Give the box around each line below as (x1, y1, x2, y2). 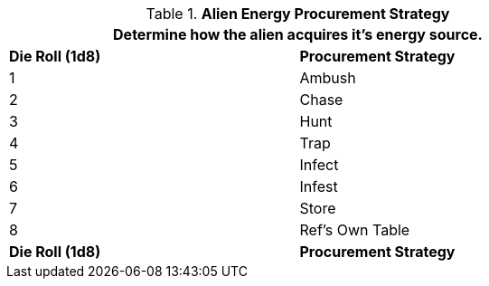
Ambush (299, 69, 356, 87)
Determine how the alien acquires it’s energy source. (113, 25, 483, 43)
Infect (299, 156, 339, 174)
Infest (299, 177, 338, 195)
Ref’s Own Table (299, 221, 410, 239)
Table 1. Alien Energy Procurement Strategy (146, 5, 450, 23)
